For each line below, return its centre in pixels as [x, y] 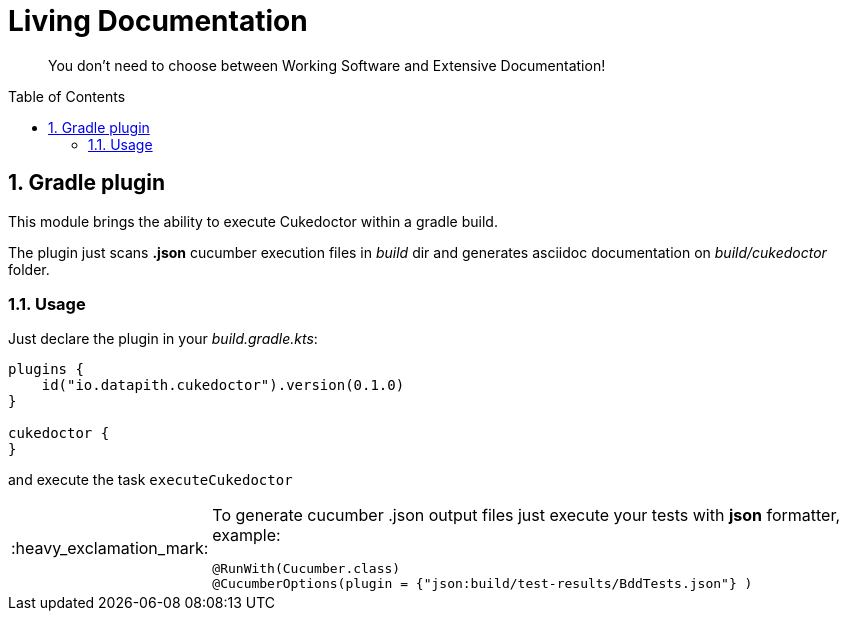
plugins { [46, 369]
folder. [29, 269]
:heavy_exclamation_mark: [110, 548]
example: [246, 535]
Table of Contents [67, 96]
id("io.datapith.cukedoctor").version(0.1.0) [223, 385]
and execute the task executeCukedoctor [150, 480]
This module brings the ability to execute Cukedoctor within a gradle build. [253, 221]
